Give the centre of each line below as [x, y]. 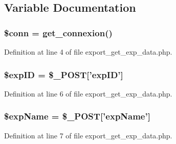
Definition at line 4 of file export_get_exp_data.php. [88, 52]
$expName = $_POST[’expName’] [77, 116]
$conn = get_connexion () [58, 32]
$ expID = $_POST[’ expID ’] [64, 74]
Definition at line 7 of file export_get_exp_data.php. [88, 135]
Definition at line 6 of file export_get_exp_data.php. [88, 93]
